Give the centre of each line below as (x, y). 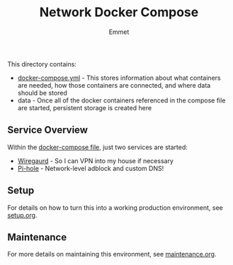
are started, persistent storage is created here (85, 107)
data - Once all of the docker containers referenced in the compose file (121, 100)
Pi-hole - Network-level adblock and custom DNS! (91, 168)
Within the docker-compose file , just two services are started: (97, 147)
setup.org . (22, 215)
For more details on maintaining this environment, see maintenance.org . (112, 254)
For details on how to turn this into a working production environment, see (115, 207)
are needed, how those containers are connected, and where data (114, 85)
